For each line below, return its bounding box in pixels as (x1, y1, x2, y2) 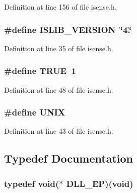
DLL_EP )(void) (66, 177, 133, 189)
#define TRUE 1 (4, 64, 76, 77)
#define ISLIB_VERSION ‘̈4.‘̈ (4, 23, 132, 35)
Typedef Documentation (4, 150, 133, 166)
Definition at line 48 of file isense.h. (4, 84, 113, 95)
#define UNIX (4, 106, 65, 119)
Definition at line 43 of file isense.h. (4, 126, 113, 136)
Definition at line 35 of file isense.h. (4, 43, 113, 53)
